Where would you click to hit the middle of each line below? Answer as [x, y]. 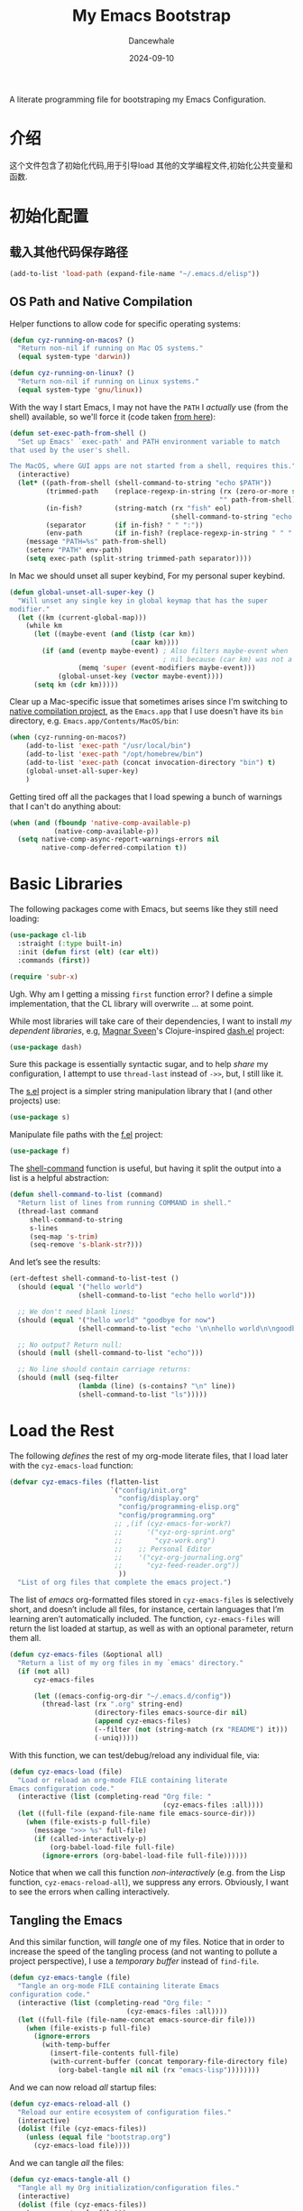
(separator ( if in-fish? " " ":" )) [124, 525]
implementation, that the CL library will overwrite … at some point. [132, 1003]
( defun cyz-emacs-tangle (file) [70, 1978]
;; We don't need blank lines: [76, 1312]
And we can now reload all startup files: [83, 2087]
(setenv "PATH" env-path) [74, 550]
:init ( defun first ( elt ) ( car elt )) [88, 952]
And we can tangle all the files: [67, 2163]
